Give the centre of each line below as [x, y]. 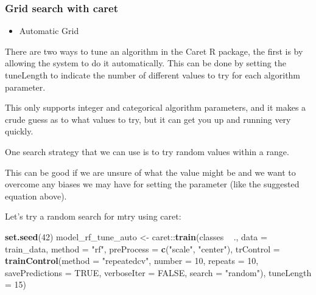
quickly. [19, 131]
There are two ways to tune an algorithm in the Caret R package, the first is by [154, 51]
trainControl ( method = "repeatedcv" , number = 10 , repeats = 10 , [132, 261]
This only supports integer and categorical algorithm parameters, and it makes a [156, 107]
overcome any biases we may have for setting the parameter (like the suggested [152, 184]
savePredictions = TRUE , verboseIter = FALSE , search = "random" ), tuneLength [158, 272]
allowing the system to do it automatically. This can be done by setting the [146, 63]
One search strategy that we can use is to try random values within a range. [147, 151]
